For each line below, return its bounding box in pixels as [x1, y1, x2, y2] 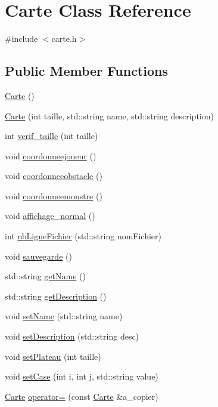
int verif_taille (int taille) [5, 129, 98, 142]
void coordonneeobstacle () [5, 169, 102, 182]
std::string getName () [5, 270, 86, 282]
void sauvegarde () [5, 249, 72, 262]
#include [5, 32, 38, 45]
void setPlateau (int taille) [5, 350, 101, 362]
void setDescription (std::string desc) [5, 330, 139, 343]
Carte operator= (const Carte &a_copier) [5, 390, 158, 402]
